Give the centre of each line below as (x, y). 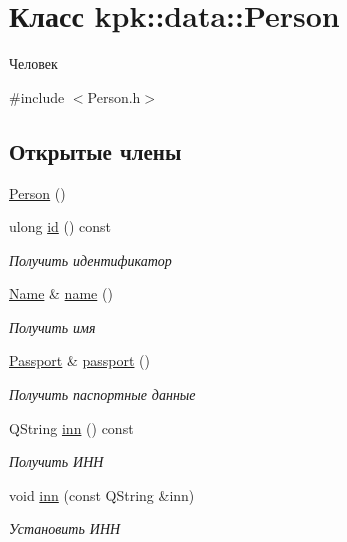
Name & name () (61, 293)
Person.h (114, 96)
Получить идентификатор (90, 259)
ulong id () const (60, 226)
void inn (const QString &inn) (102, 494)
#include (37, 96)
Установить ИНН (65, 528)
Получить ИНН (56, 461)
